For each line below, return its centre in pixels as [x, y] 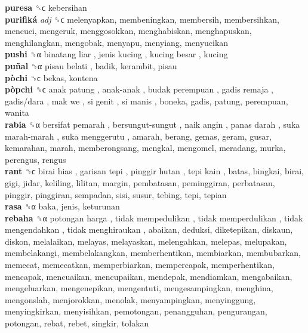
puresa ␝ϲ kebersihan [46, 7]
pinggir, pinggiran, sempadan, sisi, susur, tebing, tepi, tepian [116, 194]
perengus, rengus [36, 159]
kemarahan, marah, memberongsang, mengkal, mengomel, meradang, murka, [145, 148]
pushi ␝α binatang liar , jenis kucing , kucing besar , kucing [116, 54]
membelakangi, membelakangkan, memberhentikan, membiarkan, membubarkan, [153, 253]
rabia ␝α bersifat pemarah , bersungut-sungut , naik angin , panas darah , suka [153, 124]
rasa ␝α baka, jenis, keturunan [62, 206]
